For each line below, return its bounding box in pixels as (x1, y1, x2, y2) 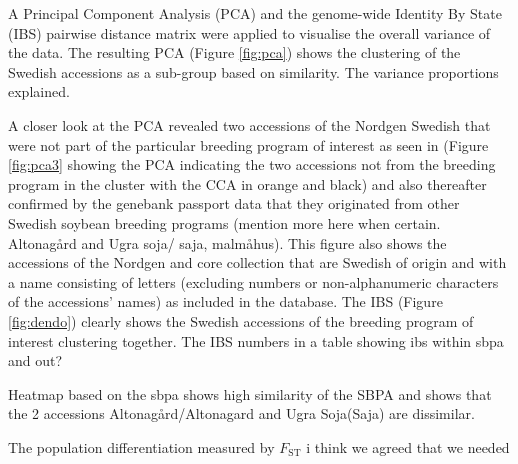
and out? (8, 350, 63, 371)
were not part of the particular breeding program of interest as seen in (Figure (8, 134, 489, 155)
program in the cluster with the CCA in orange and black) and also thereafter (8, 173, 487, 194)
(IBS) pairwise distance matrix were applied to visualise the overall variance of (8, 22, 491, 43)
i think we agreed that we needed (306, 436, 510, 457)
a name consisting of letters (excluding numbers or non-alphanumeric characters (8, 271, 499, 292)
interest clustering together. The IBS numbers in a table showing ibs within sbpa (8, 330, 504, 351)
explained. (8, 81, 70, 102)
